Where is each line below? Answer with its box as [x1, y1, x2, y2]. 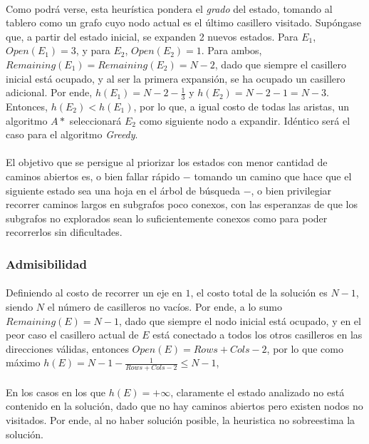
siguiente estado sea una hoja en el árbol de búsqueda [6, 182, 240, 197]
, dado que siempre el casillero [214, 56, 346, 71]
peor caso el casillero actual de [6, 327, 139, 342]
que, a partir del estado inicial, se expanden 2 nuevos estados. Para [6, 29, 298, 43]
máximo [6, 355, 41, 370]
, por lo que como [266, 341, 343, 356]
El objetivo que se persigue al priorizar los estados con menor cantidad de [6, 155, 328, 170]
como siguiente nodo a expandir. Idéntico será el [139, 113, 350, 128]
